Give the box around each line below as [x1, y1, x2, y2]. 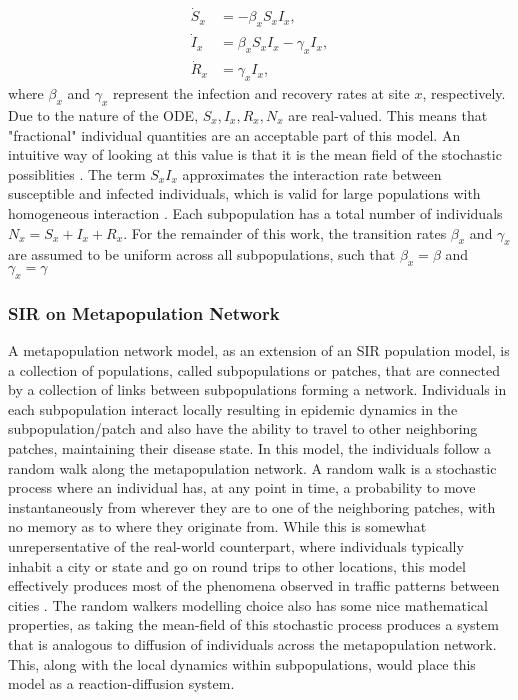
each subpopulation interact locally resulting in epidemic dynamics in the [8, 398, 458, 419]
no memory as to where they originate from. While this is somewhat [8, 516, 427, 537]
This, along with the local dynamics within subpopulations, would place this [8, 653, 476, 674]
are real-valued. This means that [288, 104, 488, 125]
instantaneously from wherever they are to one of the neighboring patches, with [8, 496, 496, 517]
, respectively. [422, 83, 506, 104]
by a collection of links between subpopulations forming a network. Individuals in [8, 379, 507, 400]
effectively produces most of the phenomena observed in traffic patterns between [8, 575, 500, 596]
